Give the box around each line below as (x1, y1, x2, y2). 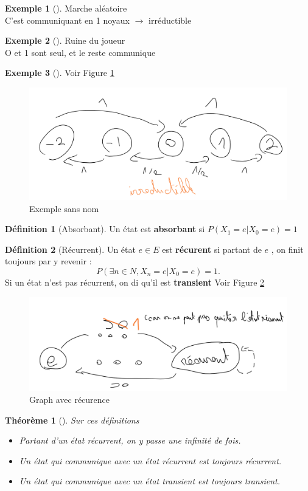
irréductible (149, 13, 192, 26)
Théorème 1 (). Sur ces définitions (5, 413, 139, 426)
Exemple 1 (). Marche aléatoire (5, 2, 127, 14)
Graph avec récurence (29, 393, 110, 406)
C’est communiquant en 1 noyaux (5, 13, 130, 26)
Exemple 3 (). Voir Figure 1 (5, 66, 114, 79)
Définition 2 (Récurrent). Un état (5, 242, 136, 255)
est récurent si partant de (162, 242, 262, 255)
